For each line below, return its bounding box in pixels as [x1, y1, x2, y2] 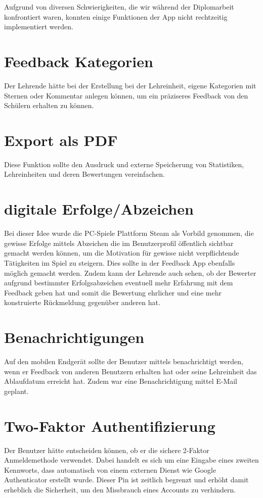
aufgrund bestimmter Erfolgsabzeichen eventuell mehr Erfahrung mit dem [4, 277, 233, 288]
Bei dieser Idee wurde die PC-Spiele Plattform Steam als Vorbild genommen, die [4, 228, 254, 238]
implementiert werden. [4, 21, 73, 32]
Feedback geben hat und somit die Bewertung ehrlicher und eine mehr [4, 287, 222, 297]
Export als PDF [4, 129, 118, 150]
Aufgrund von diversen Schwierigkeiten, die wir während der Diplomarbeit [4, 2, 234, 12]
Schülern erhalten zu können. [4, 100, 94, 111]
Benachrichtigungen [4, 327, 145, 347]
